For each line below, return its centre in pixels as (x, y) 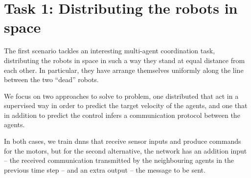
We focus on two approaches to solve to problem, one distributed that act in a (121, 96)
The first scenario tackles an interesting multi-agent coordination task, (110, 51)
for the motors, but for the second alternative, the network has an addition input (125, 150)
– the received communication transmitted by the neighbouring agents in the (119, 160)
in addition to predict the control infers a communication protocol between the (122, 115)
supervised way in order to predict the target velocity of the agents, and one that (126, 105)
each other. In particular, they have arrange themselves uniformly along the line (124, 70)
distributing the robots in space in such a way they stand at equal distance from (125, 60)
